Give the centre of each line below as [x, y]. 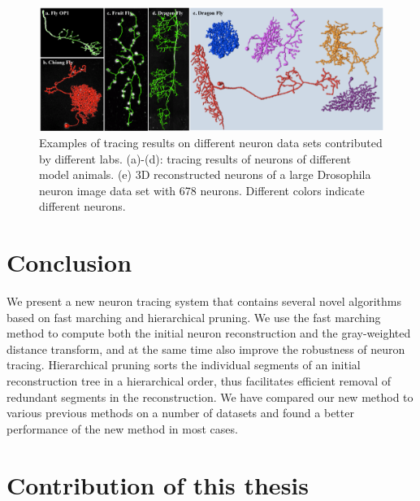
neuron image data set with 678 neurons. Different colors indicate [202, 190]
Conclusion [69, 262]
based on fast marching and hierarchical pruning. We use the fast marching [194, 317]
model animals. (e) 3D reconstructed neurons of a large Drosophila [205, 174]
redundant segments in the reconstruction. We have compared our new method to [210, 396]
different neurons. [82, 206]
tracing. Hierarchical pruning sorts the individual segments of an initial [184, 365]
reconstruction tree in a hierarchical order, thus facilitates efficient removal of [199, 381]
